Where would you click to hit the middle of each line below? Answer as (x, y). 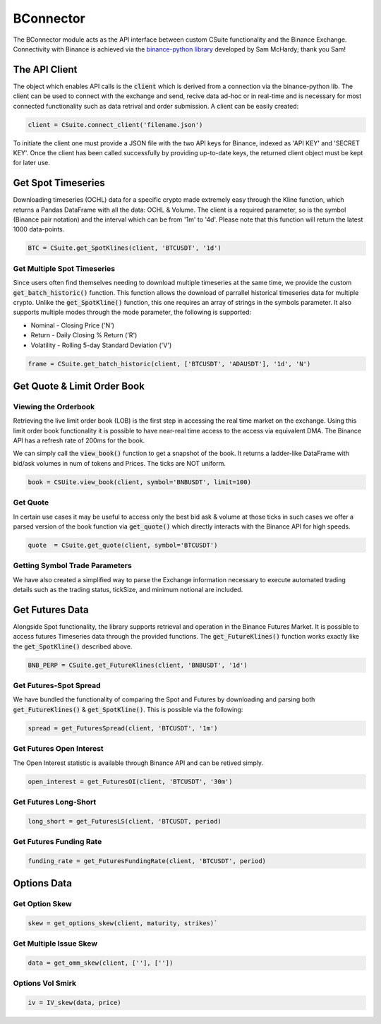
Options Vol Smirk (45, 983)
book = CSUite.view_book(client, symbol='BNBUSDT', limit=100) (140, 482)
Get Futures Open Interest (58, 749)
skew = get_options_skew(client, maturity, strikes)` (123, 923)
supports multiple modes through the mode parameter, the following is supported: (132, 312)
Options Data (42, 883)
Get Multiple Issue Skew (55, 944)
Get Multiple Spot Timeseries (64, 268)
